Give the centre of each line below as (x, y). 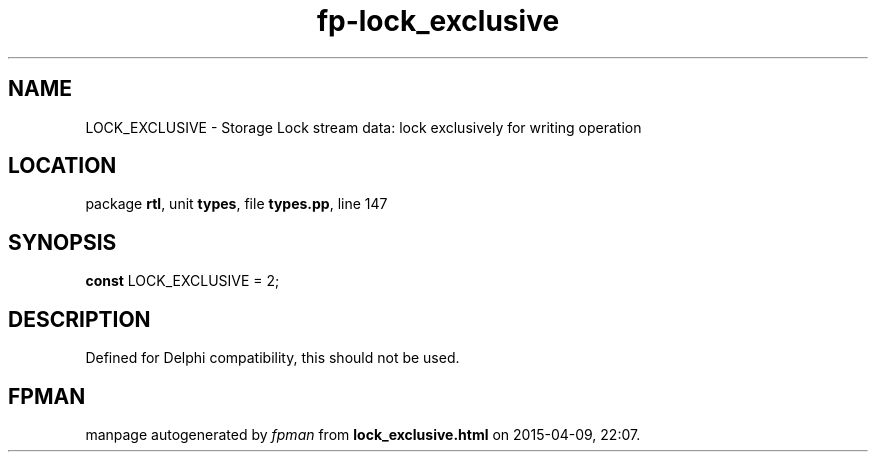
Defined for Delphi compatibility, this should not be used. (272, 358)
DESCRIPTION (79, 319)
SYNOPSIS (62, 242)
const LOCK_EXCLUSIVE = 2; (182, 281)
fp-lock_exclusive (438, 21)
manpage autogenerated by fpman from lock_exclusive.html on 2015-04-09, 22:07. (363, 434)
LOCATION (62, 166)
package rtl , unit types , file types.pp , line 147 (236, 204)
